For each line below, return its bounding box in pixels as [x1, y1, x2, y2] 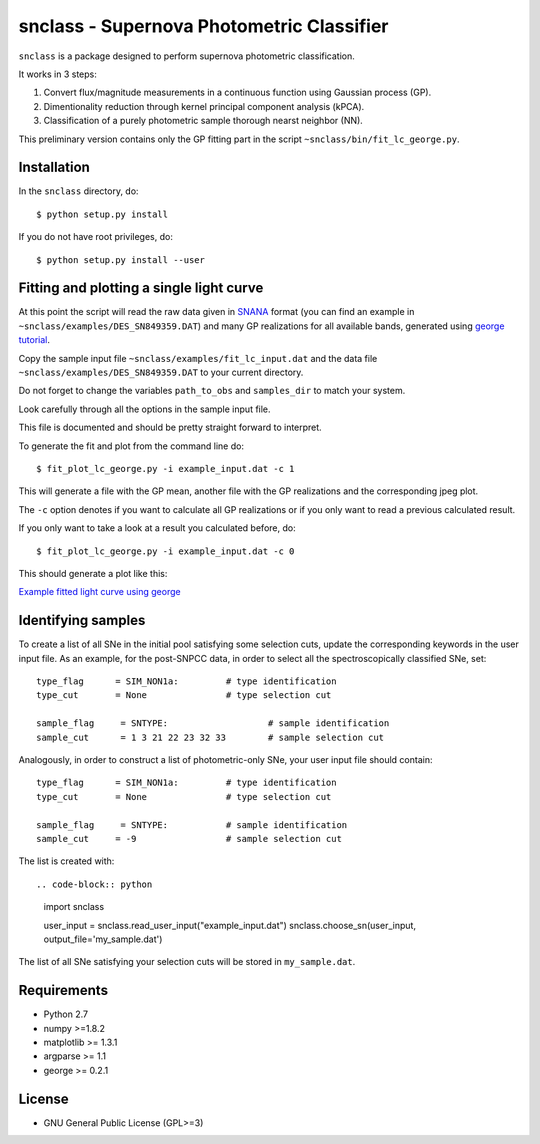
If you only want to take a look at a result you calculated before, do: [18, 522, 296, 534]
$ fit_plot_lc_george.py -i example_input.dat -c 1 [36, 463, 295, 474]
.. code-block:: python [36, 878, 153, 890]
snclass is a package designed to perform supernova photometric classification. [18, 50, 355, 62]
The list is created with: [18, 855, 115, 867]
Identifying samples [18, 612, 146, 629]
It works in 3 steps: [18, 68, 97, 80]
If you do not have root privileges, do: [18, 231, 174, 243]
